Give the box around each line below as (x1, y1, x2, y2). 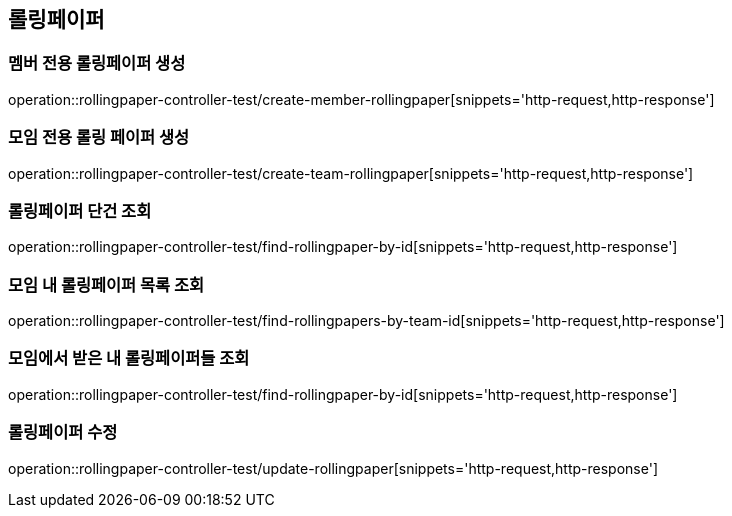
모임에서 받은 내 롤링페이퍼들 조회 (8, 348, 250, 369)
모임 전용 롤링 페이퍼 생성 (8, 127, 190, 148)
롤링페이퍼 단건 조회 (8, 200, 152, 221)
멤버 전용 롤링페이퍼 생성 (8, 53, 186, 74)
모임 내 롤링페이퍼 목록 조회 (8, 274, 205, 295)
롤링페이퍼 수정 (8, 422, 118, 443)
